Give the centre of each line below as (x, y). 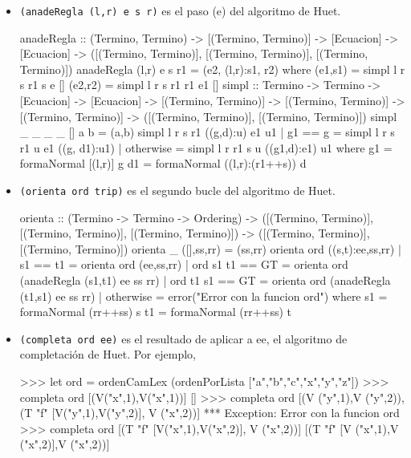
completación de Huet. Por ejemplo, (108, 354)
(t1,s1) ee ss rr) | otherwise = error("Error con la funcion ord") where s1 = (203, 296)
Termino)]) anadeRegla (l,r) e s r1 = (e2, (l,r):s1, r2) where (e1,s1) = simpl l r (212, 69)
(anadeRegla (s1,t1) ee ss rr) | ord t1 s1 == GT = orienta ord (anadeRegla (205, 280)
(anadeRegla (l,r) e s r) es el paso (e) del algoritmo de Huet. (180, 10)
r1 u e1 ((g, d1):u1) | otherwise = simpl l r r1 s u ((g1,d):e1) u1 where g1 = (206, 147)
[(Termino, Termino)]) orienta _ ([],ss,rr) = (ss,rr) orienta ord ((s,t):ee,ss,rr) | (210, 248)
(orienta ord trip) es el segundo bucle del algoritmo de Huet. (177, 190)
